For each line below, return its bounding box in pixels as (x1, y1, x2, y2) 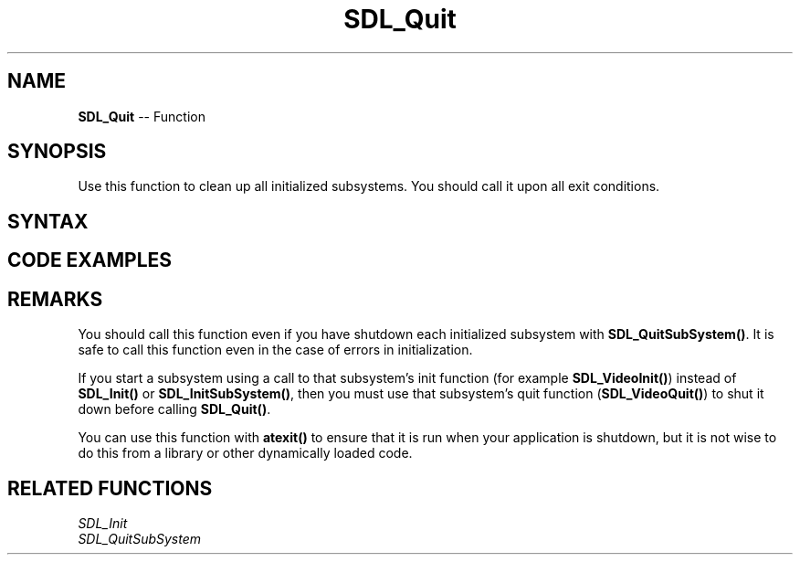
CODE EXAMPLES (7, 249, 173, 272)
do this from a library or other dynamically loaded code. (78, 445, 413, 461)
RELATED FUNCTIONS (7, 476, 213, 500)
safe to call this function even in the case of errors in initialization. (78, 342, 473, 358)
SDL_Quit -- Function (78, 108, 205, 124)
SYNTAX (7, 209, 89, 233)
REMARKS (7, 287, 103, 311)
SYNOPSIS (7, 140, 107, 164)
